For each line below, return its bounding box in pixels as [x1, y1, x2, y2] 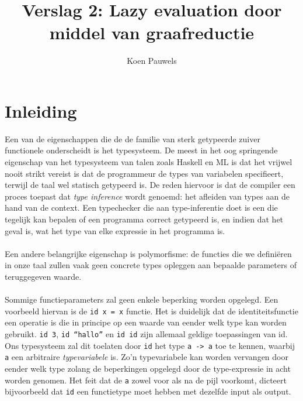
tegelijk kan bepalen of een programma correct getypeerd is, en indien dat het [5, 213, 284, 225]
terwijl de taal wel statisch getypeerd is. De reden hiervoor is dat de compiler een [5, 179, 295, 191]
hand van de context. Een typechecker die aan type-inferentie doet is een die [5, 201, 278, 214]
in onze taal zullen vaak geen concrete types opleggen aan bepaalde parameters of [5, 259, 297, 271]
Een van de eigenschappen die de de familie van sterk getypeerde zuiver [5, 132, 260, 145]
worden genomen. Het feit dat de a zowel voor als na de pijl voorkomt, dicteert [5, 373, 287, 386]
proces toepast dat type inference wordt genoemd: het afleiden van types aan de [5, 190, 290, 202]
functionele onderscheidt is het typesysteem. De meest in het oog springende [5, 144, 278, 156]
